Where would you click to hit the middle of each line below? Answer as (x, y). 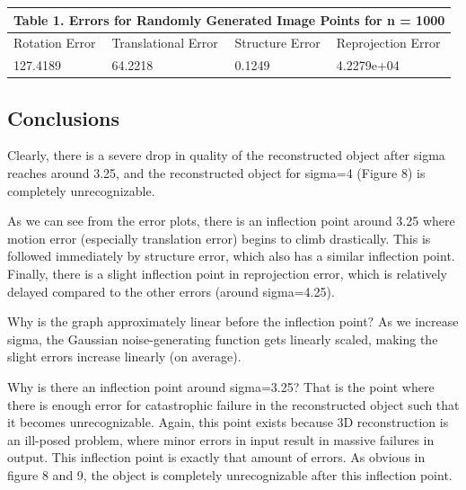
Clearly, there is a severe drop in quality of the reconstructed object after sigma (226, 155)
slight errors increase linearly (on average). (124, 356)
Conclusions (64, 117)
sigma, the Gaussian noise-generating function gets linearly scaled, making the (223, 339)
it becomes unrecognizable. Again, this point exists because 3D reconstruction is (228, 422)
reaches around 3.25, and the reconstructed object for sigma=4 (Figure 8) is (216, 173)
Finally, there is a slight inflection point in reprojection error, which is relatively (227, 274)
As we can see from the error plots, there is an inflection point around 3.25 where (231, 221)
